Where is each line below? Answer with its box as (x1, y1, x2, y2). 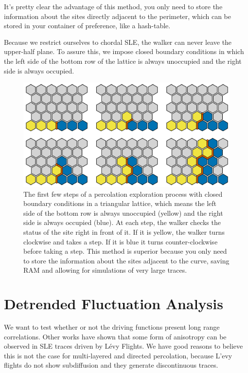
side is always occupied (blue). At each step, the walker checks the (23, 217, 221, 227)
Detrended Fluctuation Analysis (4, 294, 223, 314)
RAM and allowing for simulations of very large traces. (23, 265, 187, 275)
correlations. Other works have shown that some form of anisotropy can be (4, 331, 227, 341)
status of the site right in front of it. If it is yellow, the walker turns (23, 227, 225, 237)
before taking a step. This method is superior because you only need (23, 246, 227, 256)
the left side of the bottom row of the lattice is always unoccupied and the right (4, 56, 242, 66)
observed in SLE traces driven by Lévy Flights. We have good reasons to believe (4, 341, 243, 351)
